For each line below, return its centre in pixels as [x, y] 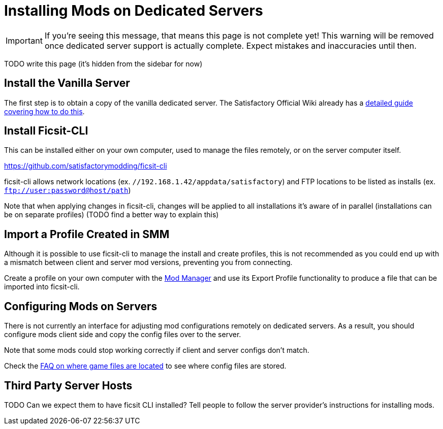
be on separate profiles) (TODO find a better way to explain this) [112, 215]
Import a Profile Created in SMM [87, 234]
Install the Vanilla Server [67, 83]
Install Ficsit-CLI [46, 131]
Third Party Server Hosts [68, 385]
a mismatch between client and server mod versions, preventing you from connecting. [148, 262]
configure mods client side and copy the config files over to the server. [123, 335]
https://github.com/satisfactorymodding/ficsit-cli [86, 166]
